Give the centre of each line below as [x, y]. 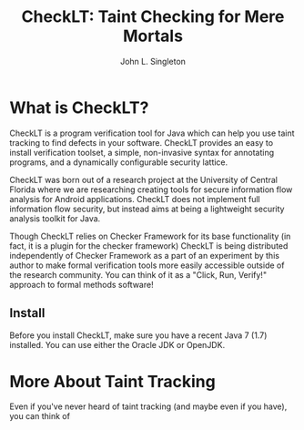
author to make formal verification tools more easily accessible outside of [147, 265]
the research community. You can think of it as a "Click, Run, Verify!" [138, 274]
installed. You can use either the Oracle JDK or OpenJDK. [117, 344]
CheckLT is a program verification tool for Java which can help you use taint [152, 133]
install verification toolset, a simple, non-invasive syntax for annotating [142, 152]
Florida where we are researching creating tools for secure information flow [151, 189]
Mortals [153, 36]
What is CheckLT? [79, 107]
